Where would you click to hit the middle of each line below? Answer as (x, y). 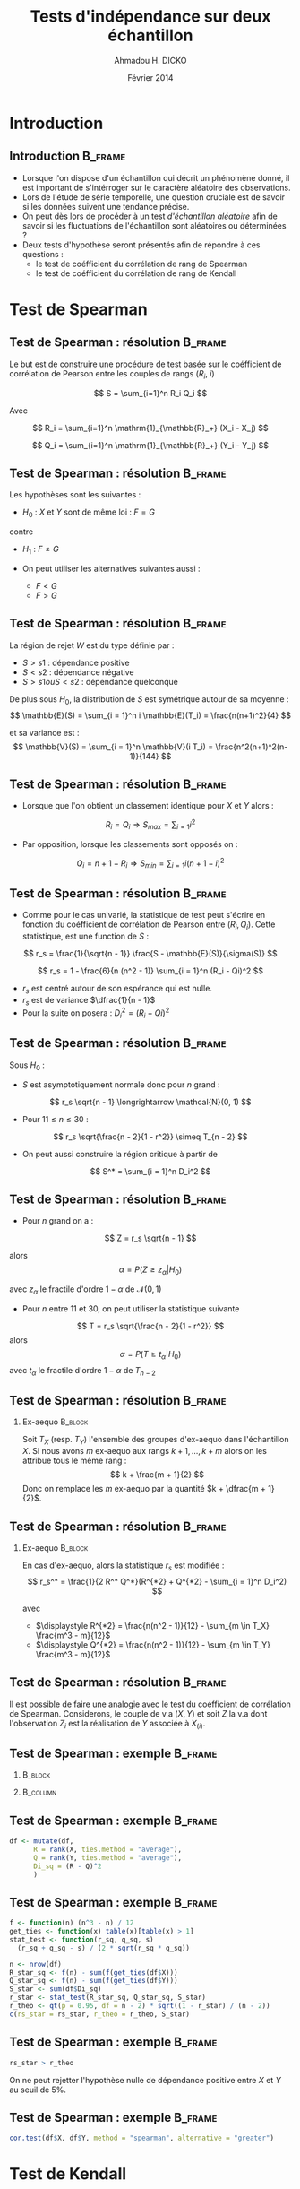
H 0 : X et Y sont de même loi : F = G (88, 513)
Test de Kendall (68, 2174)
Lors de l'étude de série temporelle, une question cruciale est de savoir (153, 197)
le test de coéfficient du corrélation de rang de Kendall (136, 273)
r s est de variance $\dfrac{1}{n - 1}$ (89, 1001)
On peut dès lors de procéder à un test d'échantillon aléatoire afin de (150, 216)
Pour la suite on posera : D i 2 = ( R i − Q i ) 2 (96, 1013)
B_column (39, 1792)
